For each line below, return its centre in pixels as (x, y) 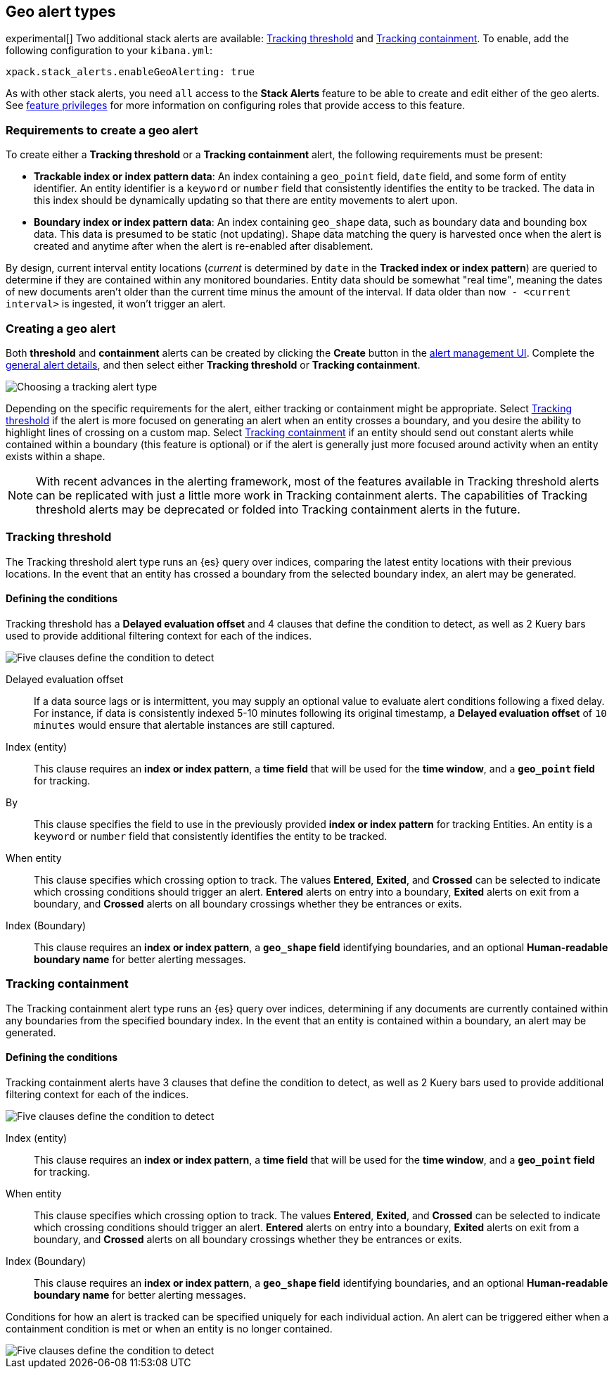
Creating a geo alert (61, 328)
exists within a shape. (56, 456)
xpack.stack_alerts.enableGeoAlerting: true (130, 72)
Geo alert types (61, 12)
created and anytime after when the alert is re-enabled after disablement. (204, 246)
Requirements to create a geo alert (102, 130)
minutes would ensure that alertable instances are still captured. (185, 725)
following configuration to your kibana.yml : (109, 51)
